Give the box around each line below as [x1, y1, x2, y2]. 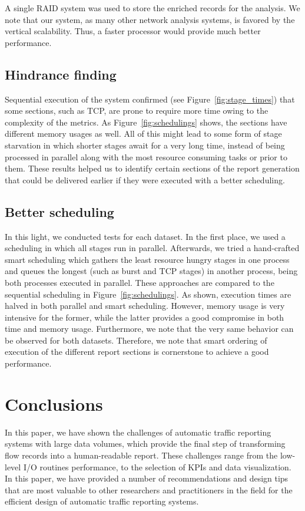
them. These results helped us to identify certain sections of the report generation [5, 162, 300, 174]
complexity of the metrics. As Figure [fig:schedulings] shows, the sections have [5, 116, 287, 128]
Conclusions [5, 391, 103, 416]
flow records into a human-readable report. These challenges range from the [5, 449, 278, 461]
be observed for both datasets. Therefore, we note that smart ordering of [5, 334, 267, 346]
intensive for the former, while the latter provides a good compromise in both [5, 311, 284, 323]
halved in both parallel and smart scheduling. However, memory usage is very [5, 299, 285, 312]
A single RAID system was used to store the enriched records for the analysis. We [5, 2, 300, 14]
